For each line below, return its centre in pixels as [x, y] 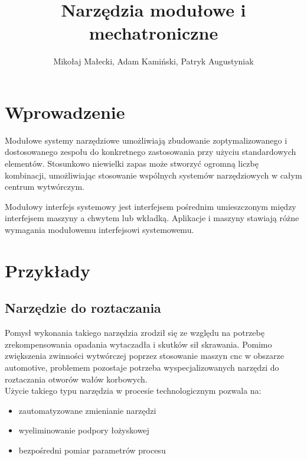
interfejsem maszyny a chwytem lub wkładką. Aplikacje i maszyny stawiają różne [152, 218]
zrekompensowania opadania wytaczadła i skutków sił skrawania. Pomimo [138, 344]
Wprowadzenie [65, 111]
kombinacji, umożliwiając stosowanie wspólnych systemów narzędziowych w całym [153, 175]
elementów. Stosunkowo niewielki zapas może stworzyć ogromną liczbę [132, 163]
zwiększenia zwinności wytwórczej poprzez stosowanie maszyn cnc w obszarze [144, 356]
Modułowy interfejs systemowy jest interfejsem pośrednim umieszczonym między [151, 206]
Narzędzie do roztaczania [83, 308]
